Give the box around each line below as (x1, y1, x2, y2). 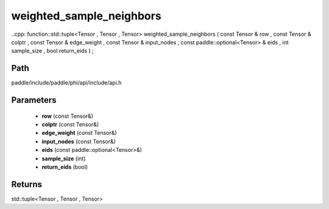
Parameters (11, 95, 57, 106)
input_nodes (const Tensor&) (41, 137, 116, 145)
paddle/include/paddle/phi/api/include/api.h (11, 79, 122, 86)
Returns (11, 179, 43, 190)
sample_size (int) (41, 155, 86, 162)
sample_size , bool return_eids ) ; (11, 47, 94, 55)
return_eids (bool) (41, 163, 88, 170)
